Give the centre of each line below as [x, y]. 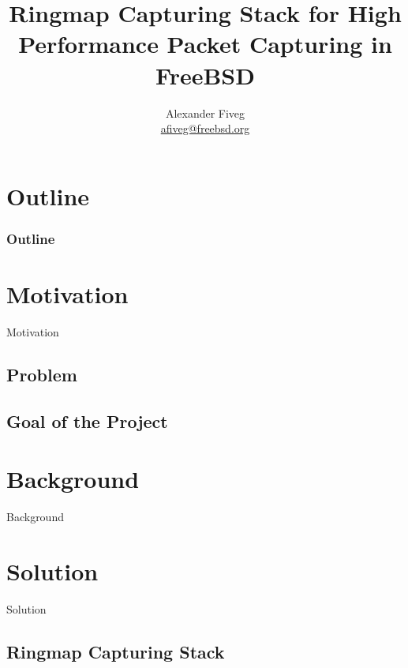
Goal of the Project [87, 420]
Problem [42, 374]
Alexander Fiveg [205, 113]
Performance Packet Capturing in [205, 44]
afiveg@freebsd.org [205, 128]
